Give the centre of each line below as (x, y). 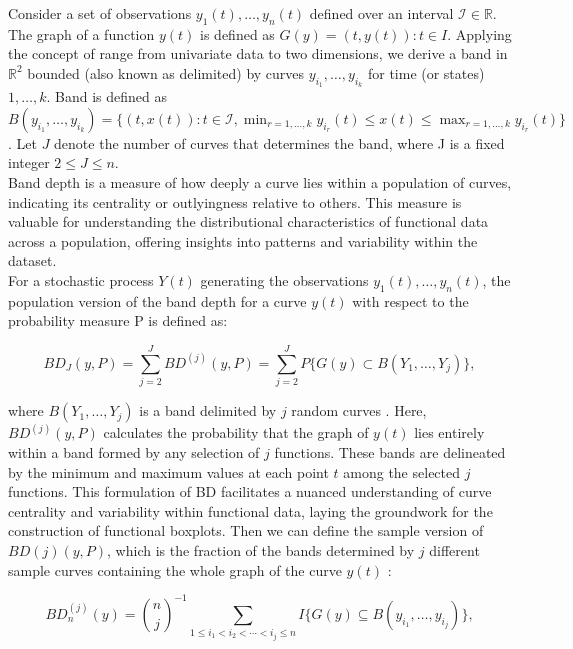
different (454, 550)
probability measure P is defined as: (118, 320)
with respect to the (410, 300)
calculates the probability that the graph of (236, 432)
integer (29, 162)
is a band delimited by (208, 410)
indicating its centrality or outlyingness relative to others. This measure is (235, 201)
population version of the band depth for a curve (157, 300)
